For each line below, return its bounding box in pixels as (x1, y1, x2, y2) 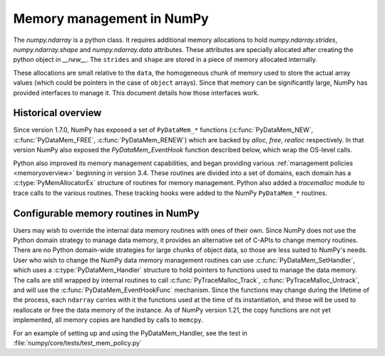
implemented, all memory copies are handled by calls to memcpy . (13, 315, 204, 324)
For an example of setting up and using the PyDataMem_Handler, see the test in (13, 328, 247, 337)
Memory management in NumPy (13, 11, 210, 26)
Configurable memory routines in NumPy (13, 207, 200, 219)
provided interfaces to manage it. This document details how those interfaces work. (13, 88, 260, 97)
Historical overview (13, 107, 102, 119)
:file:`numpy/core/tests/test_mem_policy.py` (13, 338, 142, 347)
